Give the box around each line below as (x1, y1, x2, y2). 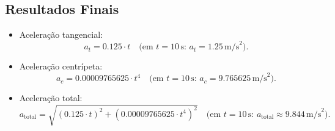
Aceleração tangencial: (19, 28, 103, 41)
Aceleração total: (19, 91, 83, 104)
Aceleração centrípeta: (19, 60, 103, 73)
